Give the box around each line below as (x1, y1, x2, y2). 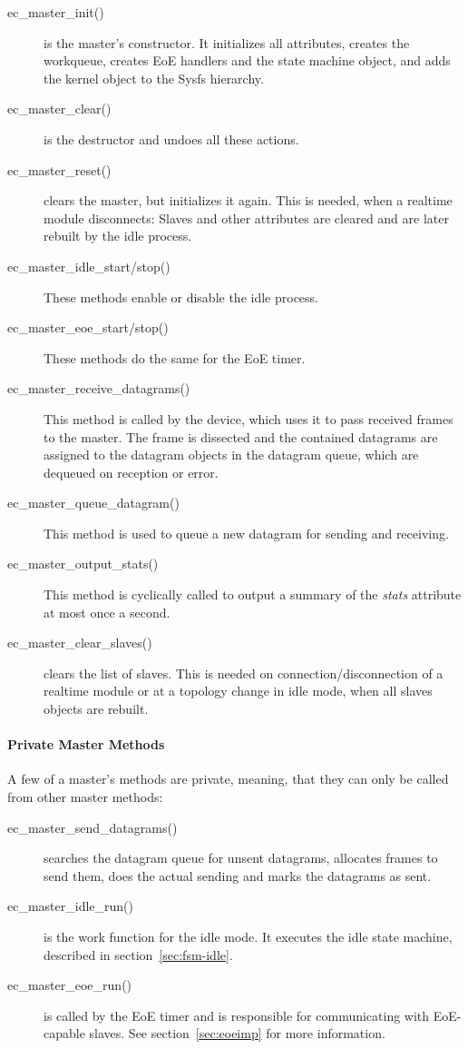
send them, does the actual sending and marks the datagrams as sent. (44, 866, 432, 885)
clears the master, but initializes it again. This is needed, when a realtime (44, 191, 453, 210)
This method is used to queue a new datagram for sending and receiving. (44, 523, 449, 542)
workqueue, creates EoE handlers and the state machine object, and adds (44, 51, 451, 70)
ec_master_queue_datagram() (7, 493, 180, 512)
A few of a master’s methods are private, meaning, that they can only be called (7, 769, 449, 788)
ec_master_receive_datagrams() (7, 379, 190, 398)
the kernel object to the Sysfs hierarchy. (44, 68, 264, 87)
